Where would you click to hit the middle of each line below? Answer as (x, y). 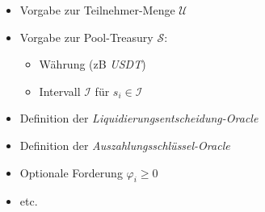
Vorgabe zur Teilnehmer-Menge (97, 10)
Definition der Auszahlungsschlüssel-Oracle (125, 145)
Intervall (60, 91)
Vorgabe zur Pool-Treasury (86, 37)
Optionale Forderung (71, 172)
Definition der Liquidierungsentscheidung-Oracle (139, 118)
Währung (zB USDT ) (93, 64)
